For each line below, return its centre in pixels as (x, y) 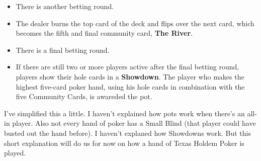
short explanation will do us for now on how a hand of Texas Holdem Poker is (124, 143)
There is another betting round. (65, 6)
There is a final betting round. (63, 50)
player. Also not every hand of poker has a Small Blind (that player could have (134, 123)
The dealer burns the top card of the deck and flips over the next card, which (135, 23)
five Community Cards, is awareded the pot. (84, 96)
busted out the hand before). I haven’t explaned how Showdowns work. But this (127, 133)
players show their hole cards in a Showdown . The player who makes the (130, 76)
